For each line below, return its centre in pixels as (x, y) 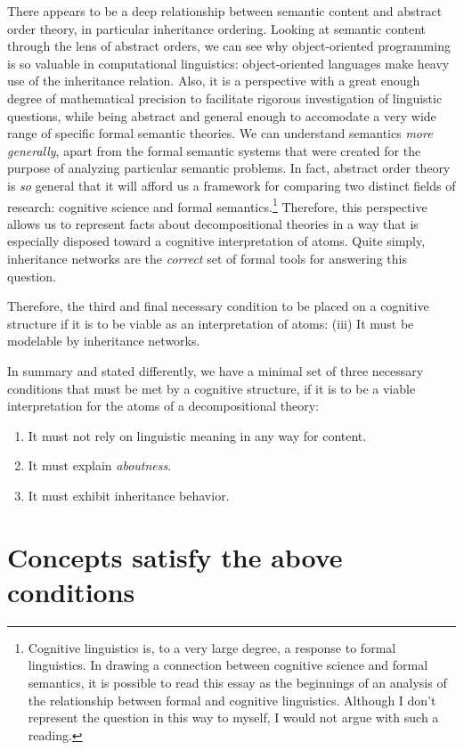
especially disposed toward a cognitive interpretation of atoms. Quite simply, (216, 241)
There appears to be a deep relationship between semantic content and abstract (225, 11)
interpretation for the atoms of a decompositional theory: (163, 406)
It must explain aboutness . (100, 465)
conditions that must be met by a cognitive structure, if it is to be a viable (212, 388)
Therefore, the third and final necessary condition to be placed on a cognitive (218, 306)
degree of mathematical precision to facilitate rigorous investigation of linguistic (225, 98)
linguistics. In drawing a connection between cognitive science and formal (228, 665)
